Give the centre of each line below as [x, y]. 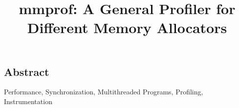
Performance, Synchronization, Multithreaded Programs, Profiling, [104, 92]
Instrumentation [28, 101]
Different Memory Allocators [127, 27]
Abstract [27, 71]
